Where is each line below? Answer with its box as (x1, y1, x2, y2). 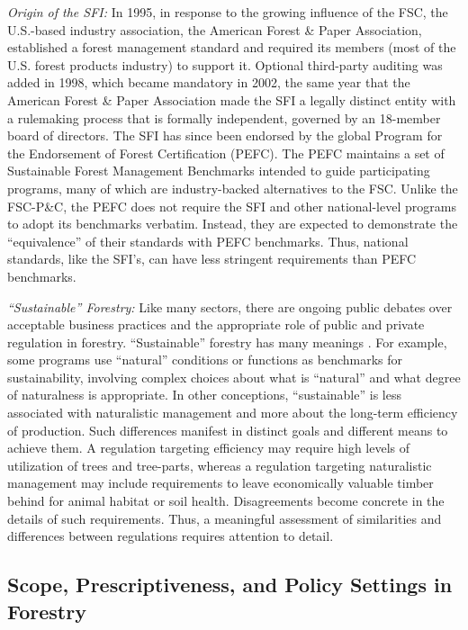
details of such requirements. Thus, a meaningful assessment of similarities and (7, 508, 442, 527)
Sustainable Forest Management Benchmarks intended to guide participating (7, 161, 430, 180)
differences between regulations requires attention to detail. (7, 526, 334, 545)
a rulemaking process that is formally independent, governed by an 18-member (7, 108, 441, 127)
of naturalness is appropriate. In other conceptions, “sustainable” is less (7, 385, 401, 404)
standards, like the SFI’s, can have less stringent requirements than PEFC (7, 249, 417, 268)
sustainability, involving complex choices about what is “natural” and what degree (7, 367, 461, 386)
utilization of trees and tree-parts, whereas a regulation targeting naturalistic (7, 455, 432, 474)
